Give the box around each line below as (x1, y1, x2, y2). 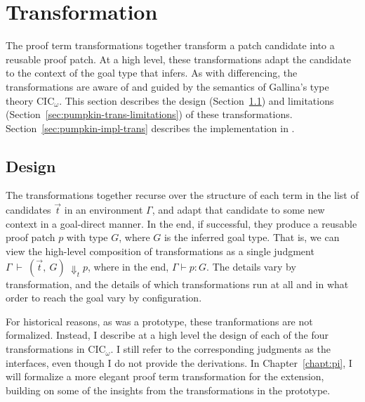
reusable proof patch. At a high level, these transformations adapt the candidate (6, 51, 352, 66)
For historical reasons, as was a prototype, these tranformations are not (6, 313, 313, 328)
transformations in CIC (6, 342, 106, 356)
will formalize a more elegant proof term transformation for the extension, (6, 369, 324, 384)
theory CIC (6, 93, 55, 108)
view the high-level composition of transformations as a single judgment (6, 244, 314, 259)
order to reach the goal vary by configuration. (6, 290, 202, 305)
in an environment (64, 202, 143, 217)
